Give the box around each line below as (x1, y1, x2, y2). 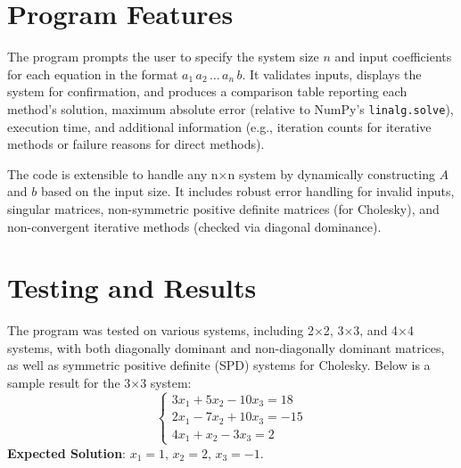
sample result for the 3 (7, 374, 131, 392)
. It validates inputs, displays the (242, 64, 422, 83)
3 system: (140, 374, 192, 392)
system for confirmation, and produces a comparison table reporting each (7, 82, 407, 101)
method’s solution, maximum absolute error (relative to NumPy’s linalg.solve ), (7, 99, 454, 118)
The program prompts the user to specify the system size (7, 47, 319, 66)
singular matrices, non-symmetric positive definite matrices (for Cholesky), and (7, 199, 440, 218)
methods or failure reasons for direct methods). (7, 135, 265, 153)
